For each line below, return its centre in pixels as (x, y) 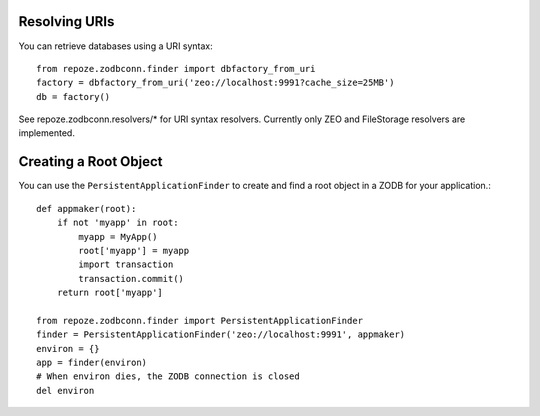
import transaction (126, 264)
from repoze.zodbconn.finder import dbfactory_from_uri (176, 68)
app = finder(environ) (92, 363)
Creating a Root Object (90, 161)
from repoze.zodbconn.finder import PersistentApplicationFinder (200, 320)
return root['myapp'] (110, 293)
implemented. (46, 133)
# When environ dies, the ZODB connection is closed (168, 376)
